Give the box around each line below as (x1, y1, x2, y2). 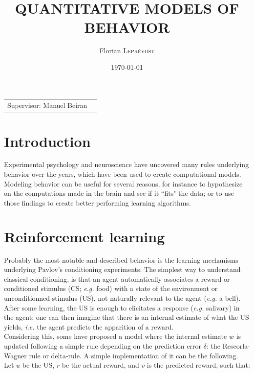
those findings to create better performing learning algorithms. (4, 197, 191, 207)
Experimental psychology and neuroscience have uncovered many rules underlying (4, 159, 249, 169)
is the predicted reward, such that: (147, 360, 250, 370)
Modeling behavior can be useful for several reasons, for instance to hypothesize (4, 178, 243, 188)
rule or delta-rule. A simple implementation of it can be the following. (29, 350, 238, 360)
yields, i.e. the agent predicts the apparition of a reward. (4, 321, 174, 332)
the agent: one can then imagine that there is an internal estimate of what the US (4, 312, 249, 322)
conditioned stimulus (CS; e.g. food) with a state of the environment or (4, 283, 218, 293)
